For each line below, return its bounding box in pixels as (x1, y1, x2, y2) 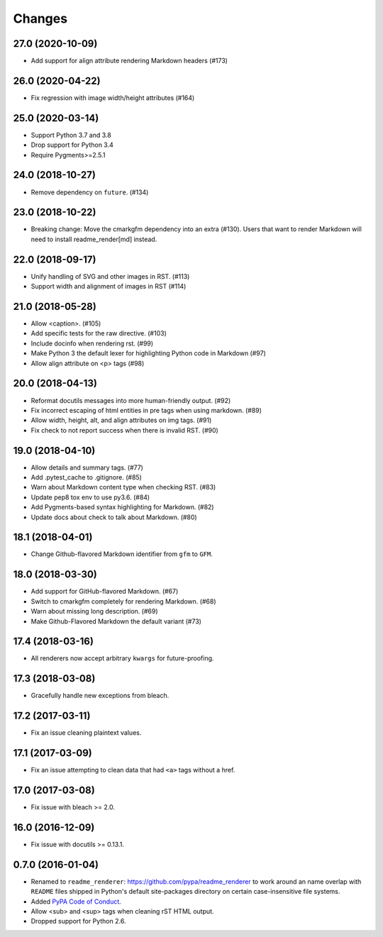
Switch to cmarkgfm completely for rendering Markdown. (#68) (30, 597, 216, 606)
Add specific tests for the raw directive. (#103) (30, 329, 167, 338)
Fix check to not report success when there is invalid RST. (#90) (30, 426, 219, 434)
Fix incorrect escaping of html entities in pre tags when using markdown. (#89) (30, 406, 262, 414)
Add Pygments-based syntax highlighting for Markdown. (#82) (30, 503, 214, 511)
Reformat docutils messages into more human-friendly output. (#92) (30, 396, 231, 404)
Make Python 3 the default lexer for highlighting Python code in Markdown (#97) (30, 349, 266, 357)
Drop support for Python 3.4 (30, 140, 113, 149)
